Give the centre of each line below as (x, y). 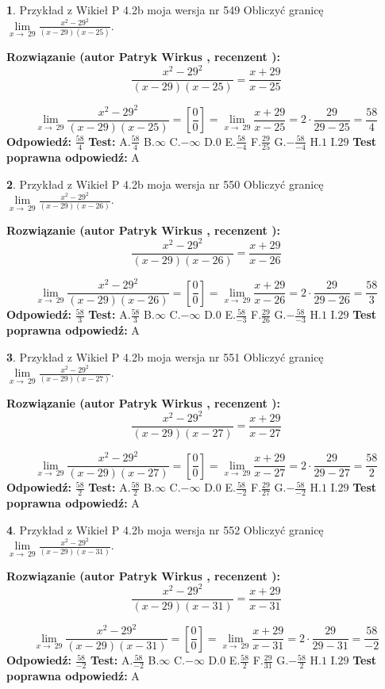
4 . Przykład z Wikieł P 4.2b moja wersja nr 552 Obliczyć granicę (165, 529)
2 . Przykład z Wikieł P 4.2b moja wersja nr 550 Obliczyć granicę (165, 184)
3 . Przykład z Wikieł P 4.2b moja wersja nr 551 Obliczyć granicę (165, 356)
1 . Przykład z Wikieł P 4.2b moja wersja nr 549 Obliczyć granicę (165, 10)
